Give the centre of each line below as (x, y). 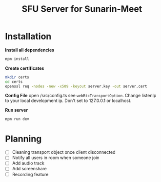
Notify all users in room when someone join (56, 158)
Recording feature (30, 174)
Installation (28, 36)
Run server (17, 110)
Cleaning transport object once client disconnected (64, 152)
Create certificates (25, 68)
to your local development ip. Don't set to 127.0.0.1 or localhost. (68, 101)
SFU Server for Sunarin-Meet (82, 9)
